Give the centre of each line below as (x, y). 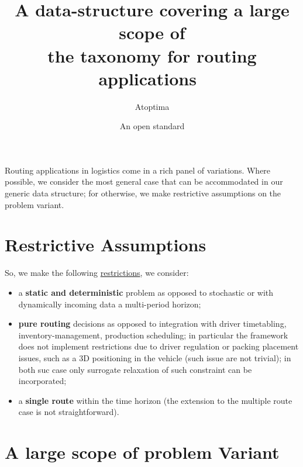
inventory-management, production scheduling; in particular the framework (153, 335)
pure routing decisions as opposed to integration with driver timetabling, (152, 324)
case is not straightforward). (69, 412)
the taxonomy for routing (152, 55)
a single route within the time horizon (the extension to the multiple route (155, 400)
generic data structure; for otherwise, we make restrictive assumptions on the (143, 193)
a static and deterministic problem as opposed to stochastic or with (146, 292)
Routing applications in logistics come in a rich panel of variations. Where (138, 170)
